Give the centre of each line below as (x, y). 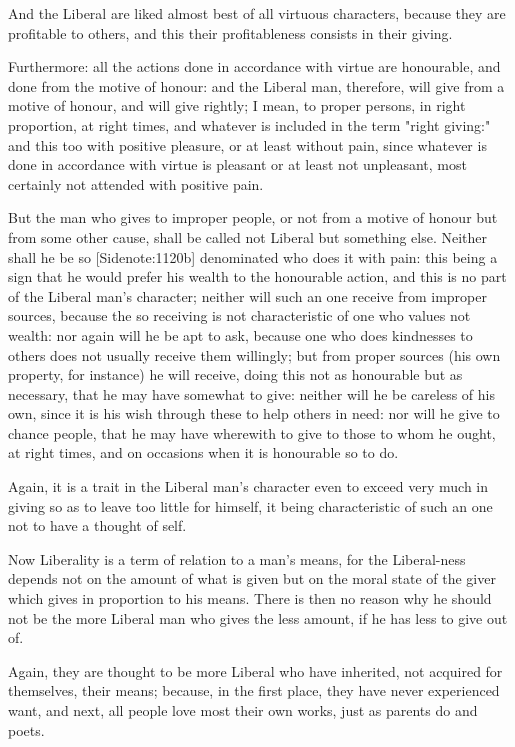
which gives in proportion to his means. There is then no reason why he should (250, 598)
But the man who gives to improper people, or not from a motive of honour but (253, 217)
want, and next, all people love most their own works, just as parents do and (243, 710)
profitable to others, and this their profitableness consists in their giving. (230, 32)
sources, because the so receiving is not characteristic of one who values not (239, 315)
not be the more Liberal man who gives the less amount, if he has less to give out (258, 617)
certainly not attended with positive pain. (136, 183)
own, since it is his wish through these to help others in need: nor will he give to (254, 413)
